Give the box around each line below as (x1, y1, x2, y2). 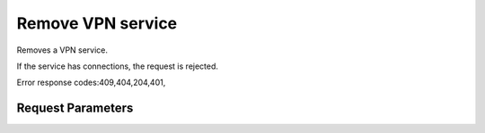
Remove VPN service (16, 13, 178, 33)
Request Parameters (16, 101, 134, 116)
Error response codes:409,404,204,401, (16, 77, 166, 88)
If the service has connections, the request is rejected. (16, 61, 219, 71)
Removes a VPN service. (16, 45, 108, 55)
